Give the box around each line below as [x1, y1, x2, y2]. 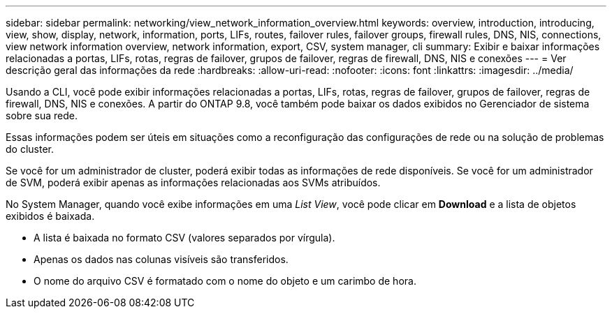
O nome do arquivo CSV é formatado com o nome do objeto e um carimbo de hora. [34, 275, 416, 287]
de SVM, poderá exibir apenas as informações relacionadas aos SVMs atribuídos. [6, 177, 381, 188]
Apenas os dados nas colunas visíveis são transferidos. [34, 253, 289, 265]
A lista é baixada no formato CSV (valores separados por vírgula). [34, 232, 335, 244]
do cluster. [6, 143, 54, 155]
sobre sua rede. [6, 110, 78, 121]
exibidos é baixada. [6, 210, 95, 222]
